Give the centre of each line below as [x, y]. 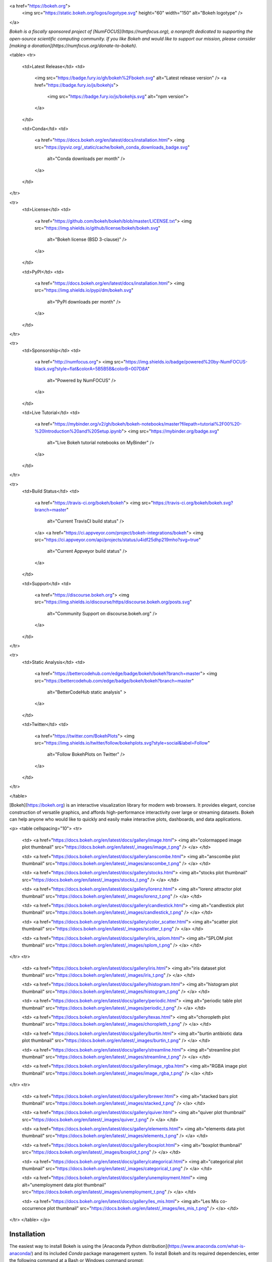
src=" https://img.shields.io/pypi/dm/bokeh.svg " [84, 290]
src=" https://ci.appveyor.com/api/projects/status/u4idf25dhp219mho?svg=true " [118, 540]
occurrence [34, 1208]
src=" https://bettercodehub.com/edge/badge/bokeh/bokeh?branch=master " [114, 680]
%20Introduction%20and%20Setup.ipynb [78, 431]
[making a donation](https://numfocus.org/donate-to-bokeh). [73, 45]
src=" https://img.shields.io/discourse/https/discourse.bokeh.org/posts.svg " [113, 602]
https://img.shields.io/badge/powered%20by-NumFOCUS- [186, 362]
